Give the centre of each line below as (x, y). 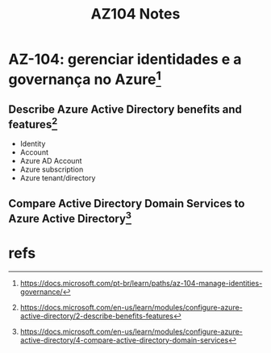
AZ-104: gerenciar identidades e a (125, 59)
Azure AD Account (51, 161)
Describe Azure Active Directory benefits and (125, 109)
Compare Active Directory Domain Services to (127, 203)
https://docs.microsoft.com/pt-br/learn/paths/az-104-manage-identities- (141, 283)
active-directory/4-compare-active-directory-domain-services (124, 340)
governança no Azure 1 (85, 78)
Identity (33, 144)
